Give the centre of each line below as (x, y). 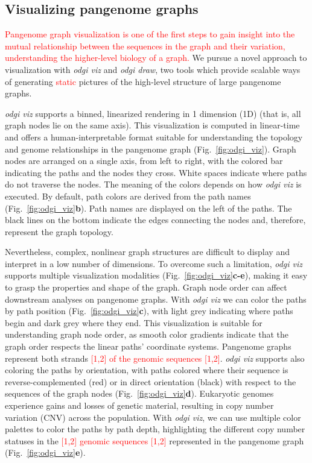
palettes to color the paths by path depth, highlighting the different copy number (155, 429)
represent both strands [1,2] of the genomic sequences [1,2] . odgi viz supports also (155, 358)
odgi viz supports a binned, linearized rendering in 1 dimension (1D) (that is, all (153, 113)
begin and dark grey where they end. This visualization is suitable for (134, 322)
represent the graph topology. (59, 231)
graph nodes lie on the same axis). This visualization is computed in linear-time (152, 125)
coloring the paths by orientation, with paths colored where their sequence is (147, 370)
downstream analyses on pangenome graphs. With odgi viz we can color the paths (156, 299)
